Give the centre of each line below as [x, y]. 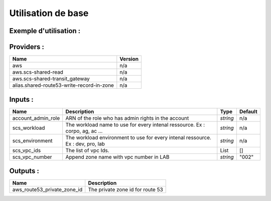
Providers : [27, 47]
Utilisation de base [49, 13]
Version [129, 59]
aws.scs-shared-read [38, 72]
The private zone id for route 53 [125, 189]
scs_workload [29, 128]
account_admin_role [36, 118]
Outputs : [24, 171]
